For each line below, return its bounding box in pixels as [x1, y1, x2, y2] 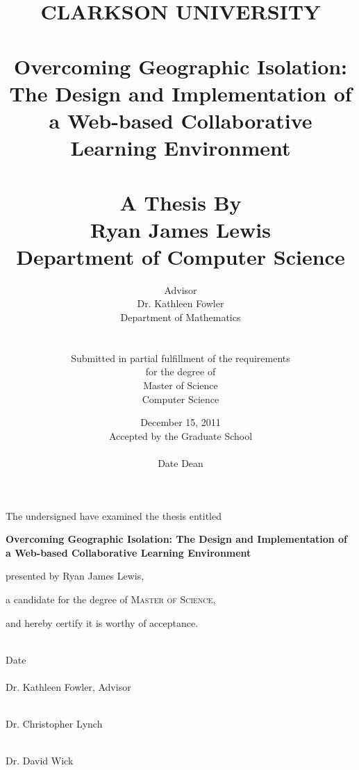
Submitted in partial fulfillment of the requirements [71, 350, 290, 365]
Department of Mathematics [120, 310, 241, 324]
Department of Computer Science [16, 242, 345, 270]
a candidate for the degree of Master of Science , [6, 591, 216, 606]
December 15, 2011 [140, 415, 221, 429]
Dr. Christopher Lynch [6, 716, 103, 731]
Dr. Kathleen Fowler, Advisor [6, 679, 131, 694]
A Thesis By [119, 188, 242, 216]
